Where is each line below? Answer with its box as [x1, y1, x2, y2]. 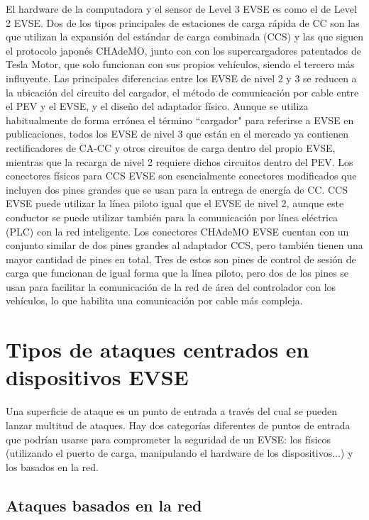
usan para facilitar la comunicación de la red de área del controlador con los [6, 279, 336, 294]
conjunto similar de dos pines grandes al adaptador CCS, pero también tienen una [6, 238, 363, 253]
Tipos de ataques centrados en [6, 335, 309, 364]
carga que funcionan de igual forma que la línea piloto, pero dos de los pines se [6, 265, 349, 280]
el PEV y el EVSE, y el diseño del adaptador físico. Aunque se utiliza [6, 99, 309, 114]
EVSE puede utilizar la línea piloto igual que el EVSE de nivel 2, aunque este [6, 196, 344, 211]
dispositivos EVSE [6, 363, 189, 392]
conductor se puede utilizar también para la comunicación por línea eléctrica [6, 209, 338, 224]
